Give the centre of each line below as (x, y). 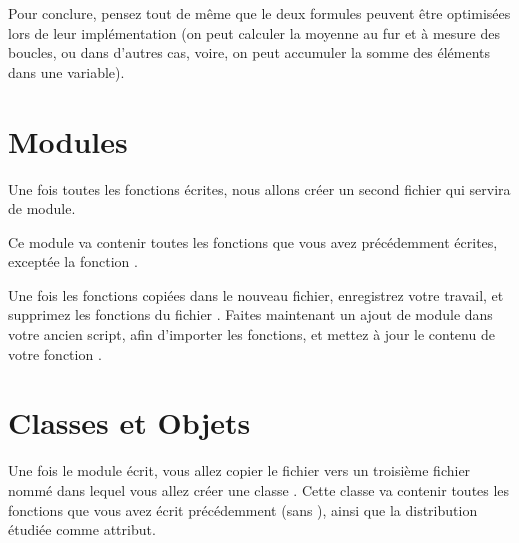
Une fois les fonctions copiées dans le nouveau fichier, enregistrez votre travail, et (256, 294)
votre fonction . (55, 353)
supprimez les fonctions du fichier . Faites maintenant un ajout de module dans (250, 314)
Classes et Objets (129, 422)
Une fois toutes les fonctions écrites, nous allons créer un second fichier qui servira (259, 188)
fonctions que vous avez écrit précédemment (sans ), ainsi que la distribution (243, 509)
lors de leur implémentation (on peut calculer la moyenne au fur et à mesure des (254, 32)
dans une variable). (66, 71)
